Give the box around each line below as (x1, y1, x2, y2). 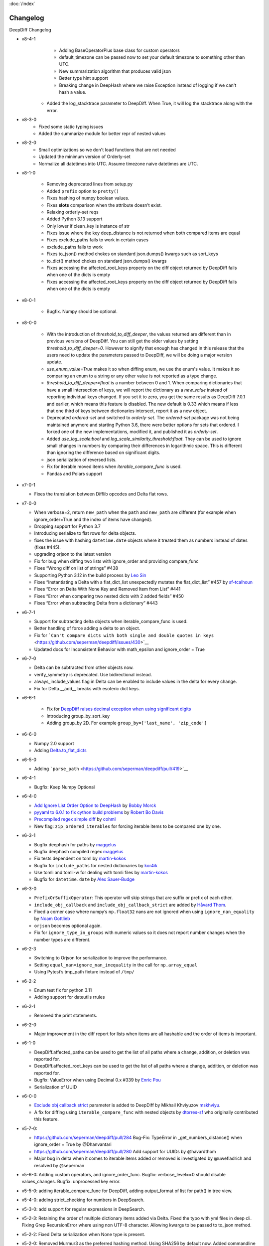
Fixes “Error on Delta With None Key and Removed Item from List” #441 (34, 586, 181, 592)
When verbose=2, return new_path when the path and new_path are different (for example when (34, 509, 236, 515)
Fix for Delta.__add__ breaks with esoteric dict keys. (34, 685, 140, 691)
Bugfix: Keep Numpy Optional (34, 784, 95, 790)
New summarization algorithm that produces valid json (59, 68, 171, 74)
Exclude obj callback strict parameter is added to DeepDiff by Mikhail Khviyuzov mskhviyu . (34, 1102, 221, 1108)
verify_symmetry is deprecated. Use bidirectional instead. (34, 671, 152, 677)
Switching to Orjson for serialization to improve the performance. (34, 955, 167, 961)
